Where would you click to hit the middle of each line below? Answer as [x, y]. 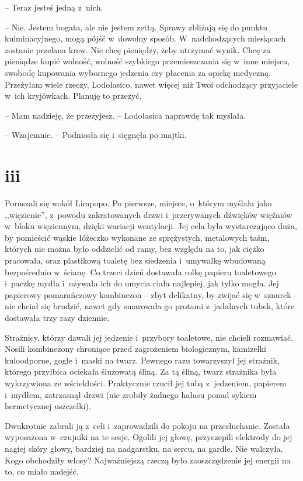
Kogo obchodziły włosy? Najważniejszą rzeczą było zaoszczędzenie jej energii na [148, 460]
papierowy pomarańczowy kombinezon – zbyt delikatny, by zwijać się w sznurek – [151, 294]
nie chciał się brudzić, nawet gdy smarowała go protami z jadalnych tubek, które [150, 306]
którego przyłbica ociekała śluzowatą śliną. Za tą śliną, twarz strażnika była [141, 371]
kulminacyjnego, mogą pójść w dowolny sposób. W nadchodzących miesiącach [145, 38]
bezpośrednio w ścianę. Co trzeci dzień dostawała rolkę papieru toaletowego [140, 271]
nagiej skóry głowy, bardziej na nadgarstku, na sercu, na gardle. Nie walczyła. [144, 448]
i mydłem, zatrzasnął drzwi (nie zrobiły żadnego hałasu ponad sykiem [131, 394]
